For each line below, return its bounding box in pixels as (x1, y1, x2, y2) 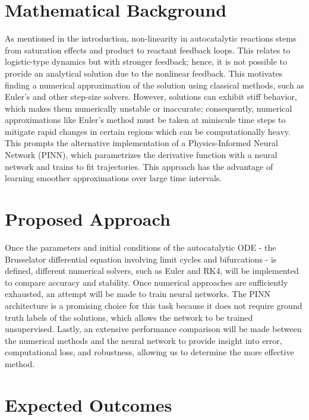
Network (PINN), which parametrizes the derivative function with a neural (5, 149, 278, 161)
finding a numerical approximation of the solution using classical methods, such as (5, 78, 304, 91)
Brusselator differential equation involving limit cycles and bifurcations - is (5, 252, 277, 265)
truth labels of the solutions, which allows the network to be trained (5, 311, 253, 323)
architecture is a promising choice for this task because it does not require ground (5, 299, 302, 311)
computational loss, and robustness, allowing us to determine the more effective (5, 346, 294, 358)
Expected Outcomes (5, 392, 172, 416)
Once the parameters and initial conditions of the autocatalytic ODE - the (5, 241, 276, 253)
